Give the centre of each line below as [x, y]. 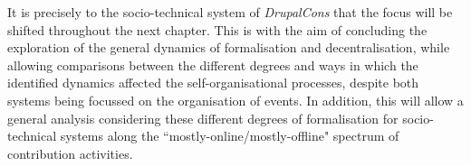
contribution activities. [70, 153]
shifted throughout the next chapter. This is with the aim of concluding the [217, 29]
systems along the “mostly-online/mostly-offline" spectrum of [230, 136]
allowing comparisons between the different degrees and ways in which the [213, 65]
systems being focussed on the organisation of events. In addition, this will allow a [235, 100]
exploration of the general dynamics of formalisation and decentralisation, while [229, 47]
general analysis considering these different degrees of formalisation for [203, 118]
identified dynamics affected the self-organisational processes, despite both [213, 83]
